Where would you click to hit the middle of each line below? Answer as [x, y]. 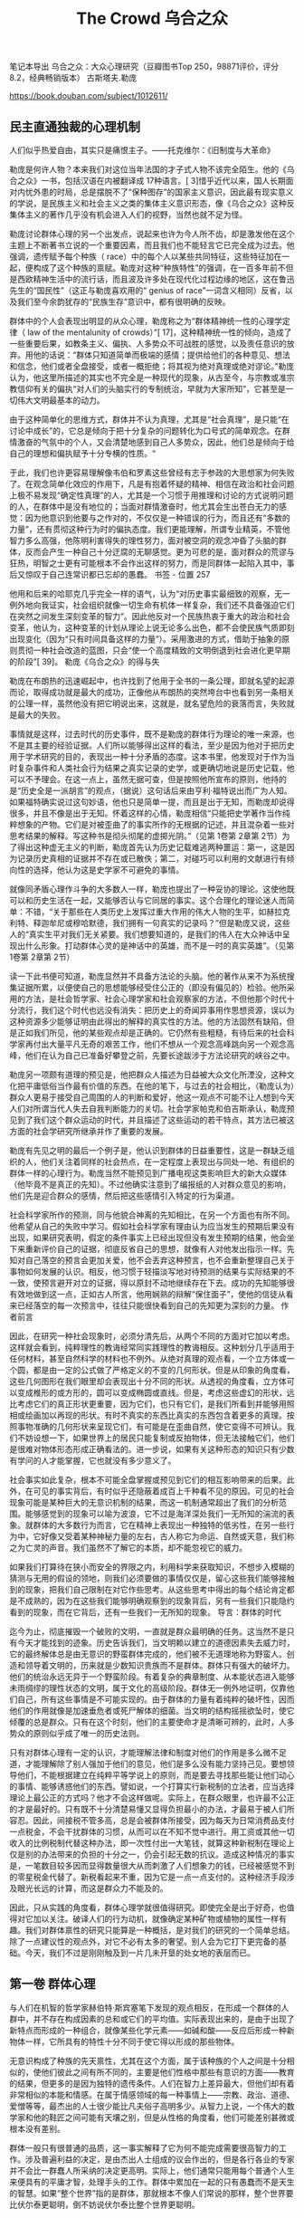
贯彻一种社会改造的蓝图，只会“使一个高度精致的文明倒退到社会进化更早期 [154, 650]
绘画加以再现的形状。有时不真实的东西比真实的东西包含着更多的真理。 [156, 1415]
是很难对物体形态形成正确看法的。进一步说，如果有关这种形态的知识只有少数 [152, 1449]
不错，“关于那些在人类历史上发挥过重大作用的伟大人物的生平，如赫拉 [154, 912]
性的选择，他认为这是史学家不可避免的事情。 [100, 870]
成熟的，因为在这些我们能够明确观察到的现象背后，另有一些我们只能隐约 [160, 1601]
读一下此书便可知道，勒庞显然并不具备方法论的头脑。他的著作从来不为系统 [148, 976]
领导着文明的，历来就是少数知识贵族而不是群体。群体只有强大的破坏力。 [160, 1665]
